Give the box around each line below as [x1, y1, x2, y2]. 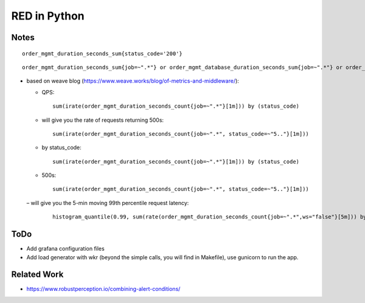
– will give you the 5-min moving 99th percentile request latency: [26, 199, 189, 206]
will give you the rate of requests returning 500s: [41, 116, 164, 124]
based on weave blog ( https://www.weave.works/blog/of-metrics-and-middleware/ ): [26, 77, 240, 85]
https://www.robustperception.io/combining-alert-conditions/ [26, 285, 181, 293]
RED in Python [11, 9, 85, 23]
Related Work [11, 270, 64, 280]
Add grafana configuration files [26, 245, 105, 252]
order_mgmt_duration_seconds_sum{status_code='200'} [22, 50, 182, 57]
